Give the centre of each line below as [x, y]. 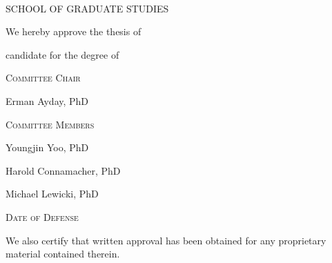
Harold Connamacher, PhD [63, 170]
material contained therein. [63, 254]
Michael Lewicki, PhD [52, 194]
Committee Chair [43, 78]
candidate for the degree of [62, 54]
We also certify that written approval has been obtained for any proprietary [166, 240]
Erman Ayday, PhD [47, 100]
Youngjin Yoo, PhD [47, 147]
